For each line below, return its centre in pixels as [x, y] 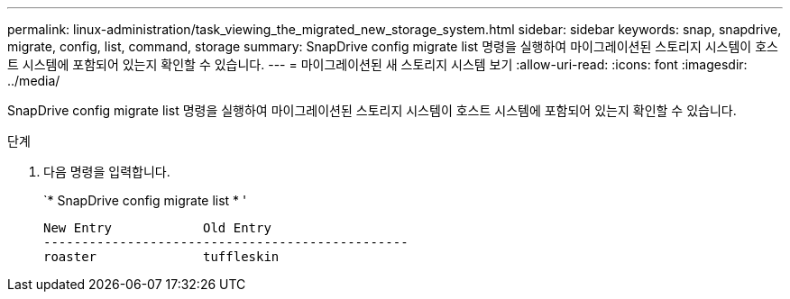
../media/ [34, 81]
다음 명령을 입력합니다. [107, 172]
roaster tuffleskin [161, 257]
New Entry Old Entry [157, 228]
